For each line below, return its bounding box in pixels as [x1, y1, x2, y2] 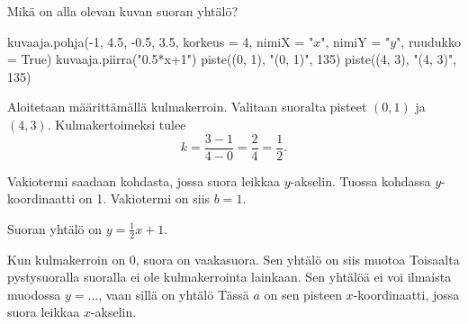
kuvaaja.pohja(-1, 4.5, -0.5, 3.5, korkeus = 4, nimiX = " [7, 31, 314, 50]
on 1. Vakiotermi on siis [78, 189, 211, 208]
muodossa [7, 284, 61, 303]
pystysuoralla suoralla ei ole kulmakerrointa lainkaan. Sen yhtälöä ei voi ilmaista [7, 267, 452, 286]
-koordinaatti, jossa [353, 284, 460, 303]
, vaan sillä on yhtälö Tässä [98, 284, 249, 303]
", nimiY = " [320, 31, 391, 50]
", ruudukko [396, 31, 461, 50]
